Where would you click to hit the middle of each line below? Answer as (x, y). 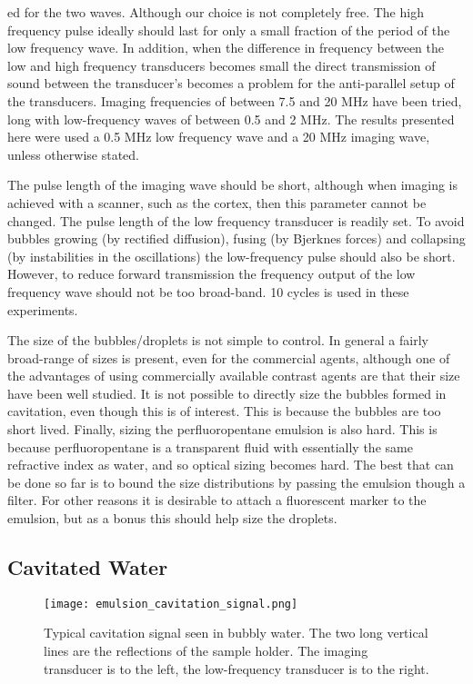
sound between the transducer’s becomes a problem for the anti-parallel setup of (231, 83)
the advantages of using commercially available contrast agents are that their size (234, 376)
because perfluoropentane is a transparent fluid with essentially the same (210, 446)
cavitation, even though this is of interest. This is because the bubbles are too (224, 411)
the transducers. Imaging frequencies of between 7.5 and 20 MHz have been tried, (235, 100)
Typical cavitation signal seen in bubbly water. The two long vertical (236, 633)
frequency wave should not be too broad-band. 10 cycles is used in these (208, 291)
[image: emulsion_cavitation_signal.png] (171, 604)
